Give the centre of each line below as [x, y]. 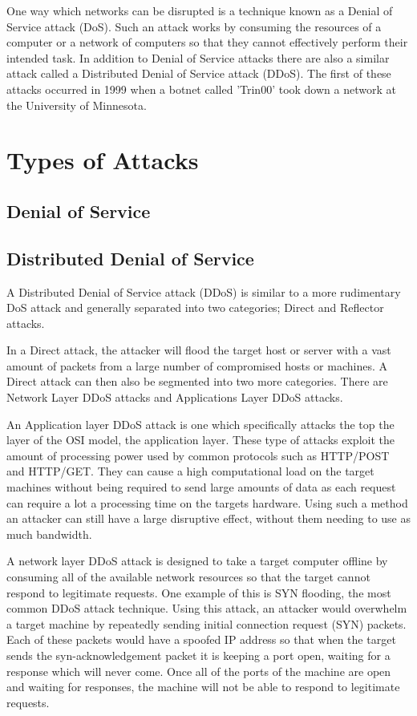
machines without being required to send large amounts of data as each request [201, 487]
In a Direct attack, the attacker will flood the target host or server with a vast [199, 350]
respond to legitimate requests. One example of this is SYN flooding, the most [199, 592]
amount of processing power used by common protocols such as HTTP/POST [198, 455]
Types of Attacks [103, 160]
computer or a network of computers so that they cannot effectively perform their [207, 42]
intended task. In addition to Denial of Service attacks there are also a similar [198, 57]
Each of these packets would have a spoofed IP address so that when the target [201, 639]
